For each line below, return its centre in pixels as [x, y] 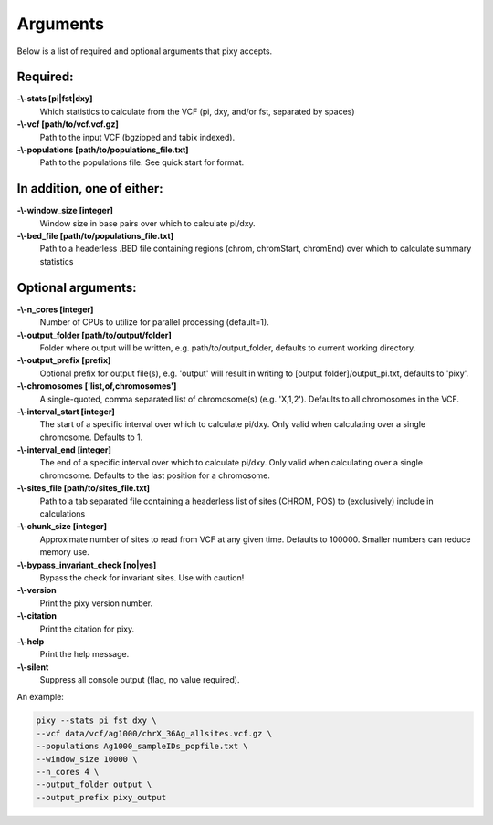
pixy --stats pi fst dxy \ [96, 721]
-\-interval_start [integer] [66, 412]
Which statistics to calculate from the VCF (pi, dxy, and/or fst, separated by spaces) [197, 111]
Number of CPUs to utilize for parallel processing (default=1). [154, 322]
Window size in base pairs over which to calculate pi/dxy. [147, 223]
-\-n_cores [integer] [55, 309]
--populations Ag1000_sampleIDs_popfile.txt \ [142, 747]
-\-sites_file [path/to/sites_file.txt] [84, 488]
